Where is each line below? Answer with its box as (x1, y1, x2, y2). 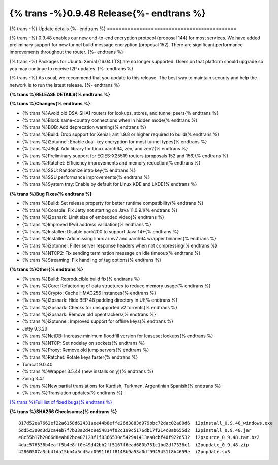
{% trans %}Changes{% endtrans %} (9, 101, 91, 107)
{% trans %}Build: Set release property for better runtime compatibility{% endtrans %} (22, 200, 204, 206)
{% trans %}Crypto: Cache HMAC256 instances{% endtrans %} (22, 290, 157, 296)
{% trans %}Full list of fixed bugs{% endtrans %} (9, 399, 112, 405)
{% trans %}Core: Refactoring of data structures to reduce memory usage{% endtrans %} (22, 283, 211, 289)
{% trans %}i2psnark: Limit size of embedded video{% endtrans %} (22, 214, 165, 220)
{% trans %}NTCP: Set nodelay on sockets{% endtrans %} (22, 340, 145, 346)
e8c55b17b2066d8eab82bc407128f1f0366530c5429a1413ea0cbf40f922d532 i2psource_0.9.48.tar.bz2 (18, 434, 260, 441)
